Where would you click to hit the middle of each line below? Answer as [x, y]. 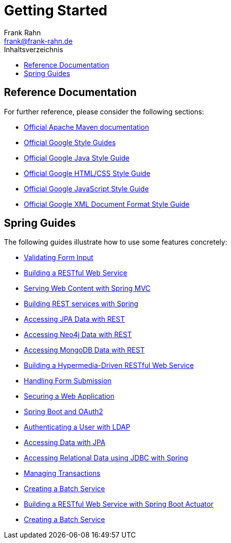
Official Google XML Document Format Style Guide [107, 204]
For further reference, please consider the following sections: [104, 111]
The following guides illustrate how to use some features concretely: [116, 242]
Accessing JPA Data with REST [74, 319]
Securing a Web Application [69, 396]
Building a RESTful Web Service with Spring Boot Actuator [119, 504]
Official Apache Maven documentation [87, 127]
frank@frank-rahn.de [38, 41]
